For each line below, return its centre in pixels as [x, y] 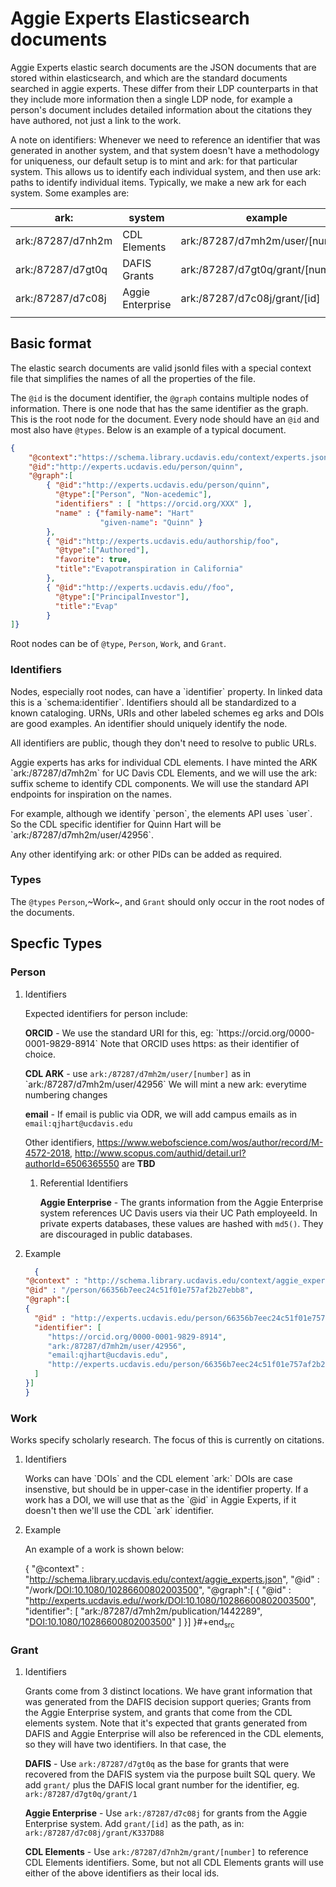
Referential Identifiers [84, 1183]
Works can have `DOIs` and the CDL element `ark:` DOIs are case [158, 1479]
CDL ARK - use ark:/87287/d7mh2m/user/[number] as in [138, 1073]
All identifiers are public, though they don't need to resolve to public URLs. [163, 743]
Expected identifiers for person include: [106, 1013]
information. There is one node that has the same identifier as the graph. [159, 408]
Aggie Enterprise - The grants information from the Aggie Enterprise [181, 1202]
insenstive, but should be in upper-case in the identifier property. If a [166, 1489]
